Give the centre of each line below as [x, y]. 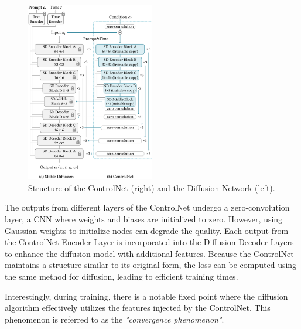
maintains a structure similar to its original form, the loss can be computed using [151, 265]
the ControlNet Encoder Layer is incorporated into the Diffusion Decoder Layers [149, 242]
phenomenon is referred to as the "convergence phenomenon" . [114, 319]
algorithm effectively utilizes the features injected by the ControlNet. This [138, 308]
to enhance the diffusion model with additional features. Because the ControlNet [149, 253]
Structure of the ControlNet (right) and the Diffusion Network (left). [152, 187]
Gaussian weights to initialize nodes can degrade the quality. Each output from [147, 230]
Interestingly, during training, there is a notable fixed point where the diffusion [146, 296]
